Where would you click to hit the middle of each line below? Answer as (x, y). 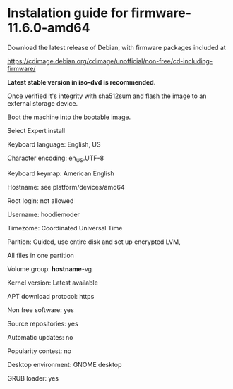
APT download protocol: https (51, 296)
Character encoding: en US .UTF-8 (56, 159)
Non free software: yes (41, 310)
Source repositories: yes (43, 323)
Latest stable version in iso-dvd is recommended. (82, 82)
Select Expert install (36, 130)
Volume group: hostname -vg (50, 268)
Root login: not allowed (41, 200)
